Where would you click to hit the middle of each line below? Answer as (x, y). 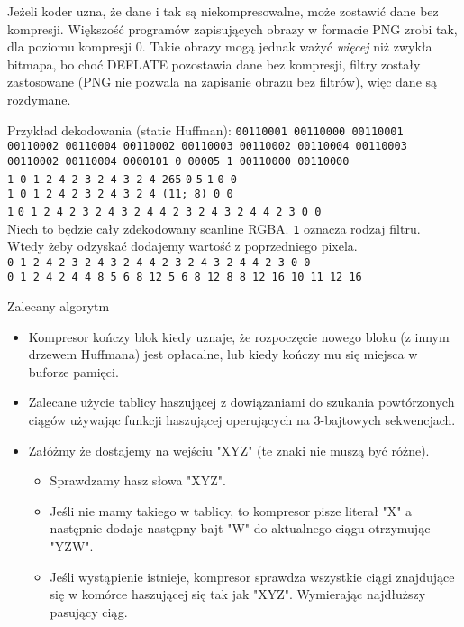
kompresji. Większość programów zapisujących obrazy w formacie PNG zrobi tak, (232, 28)
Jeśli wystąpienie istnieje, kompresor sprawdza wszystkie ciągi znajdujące (252, 576)
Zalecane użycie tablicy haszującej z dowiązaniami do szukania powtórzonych (241, 402)
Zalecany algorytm (59, 306)
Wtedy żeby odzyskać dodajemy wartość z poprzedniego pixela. (182, 246)
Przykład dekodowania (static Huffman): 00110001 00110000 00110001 (205, 129)
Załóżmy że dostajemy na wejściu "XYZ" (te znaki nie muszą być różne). (229, 450)
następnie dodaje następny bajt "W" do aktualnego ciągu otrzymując (240, 528)
